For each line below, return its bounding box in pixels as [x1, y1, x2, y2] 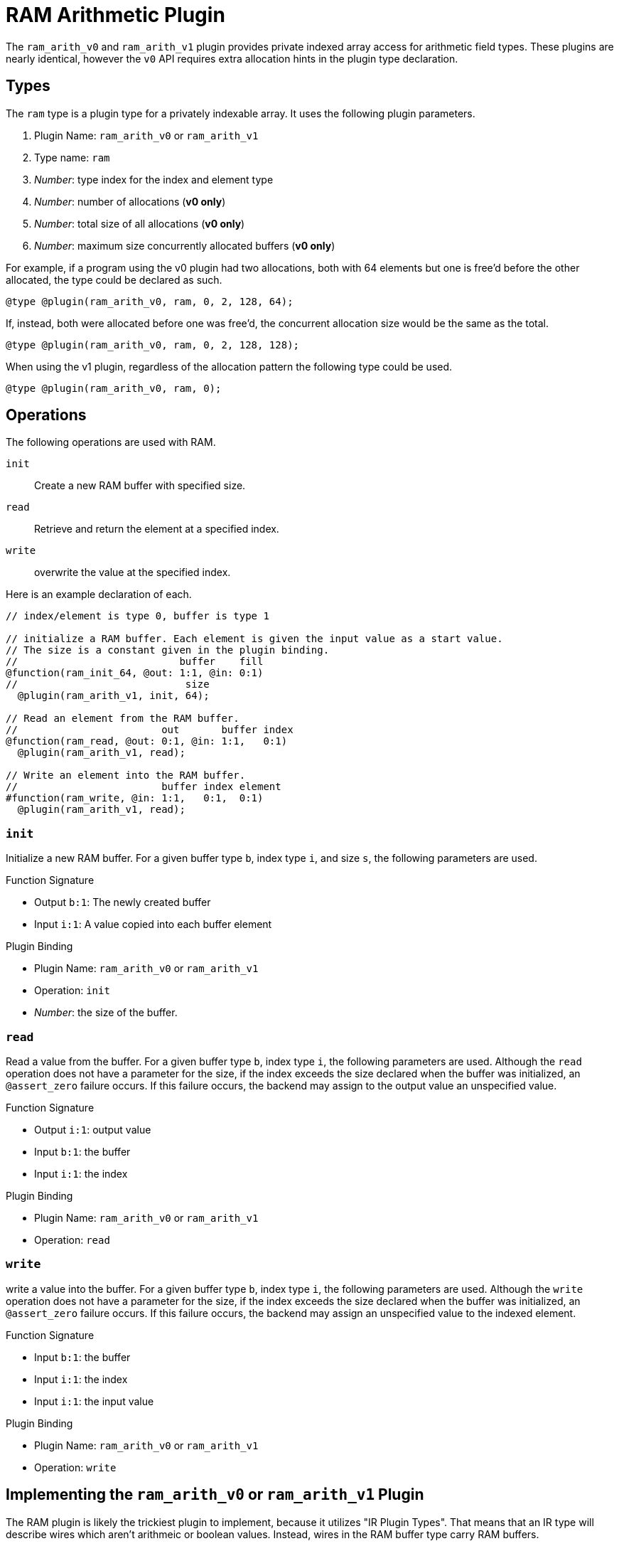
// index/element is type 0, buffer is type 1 [6, 610, 269, 622]
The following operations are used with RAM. [6, 436, 216, 449]
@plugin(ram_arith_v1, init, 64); [17, 690, 210, 702]
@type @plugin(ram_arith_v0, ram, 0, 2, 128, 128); [6, 338, 300, 351]
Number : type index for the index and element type [34, 173, 274, 186]
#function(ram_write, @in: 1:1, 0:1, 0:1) [6, 792, 264, 804]
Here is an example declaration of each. [6, 588, 192, 601]
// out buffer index [6, 724, 294, 736]
